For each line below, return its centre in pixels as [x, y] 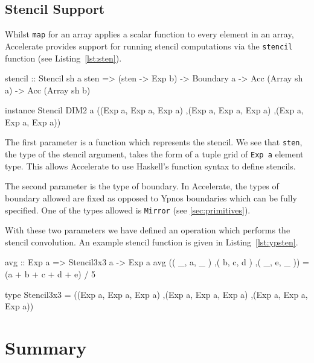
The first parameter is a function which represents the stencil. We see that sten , [154, 142]
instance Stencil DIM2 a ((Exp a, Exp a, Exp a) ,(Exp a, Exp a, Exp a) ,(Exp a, [154, 110]
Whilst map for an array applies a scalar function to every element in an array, [149, 34]
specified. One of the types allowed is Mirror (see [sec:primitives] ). [128, 210]
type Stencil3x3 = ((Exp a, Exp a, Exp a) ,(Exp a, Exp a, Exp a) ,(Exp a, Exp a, [156, 294]
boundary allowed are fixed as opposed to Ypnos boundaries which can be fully [151, 197]
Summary [46, 347]
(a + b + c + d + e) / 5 [50, 274]
